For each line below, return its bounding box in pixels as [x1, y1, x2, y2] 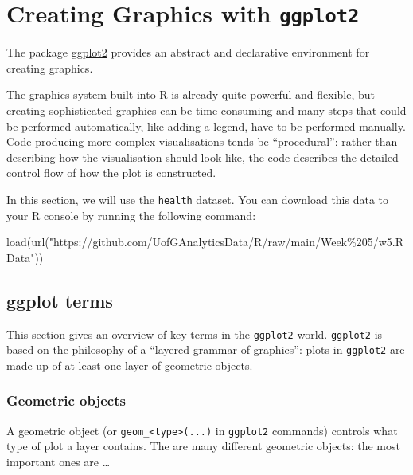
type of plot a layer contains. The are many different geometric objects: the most [6, 438, 400, 454]
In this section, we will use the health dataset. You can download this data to [6, 191, 389, 207]
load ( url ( [6, 234, 49, 250]
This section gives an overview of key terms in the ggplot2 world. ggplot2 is [6, 325, 383, 342]
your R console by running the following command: [6, 206, 256, 223]
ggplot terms [6, 288, 113, 312]
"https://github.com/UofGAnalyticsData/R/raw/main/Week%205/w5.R [49, 234, 403, 250]
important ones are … [6, 453, 111, 470]
